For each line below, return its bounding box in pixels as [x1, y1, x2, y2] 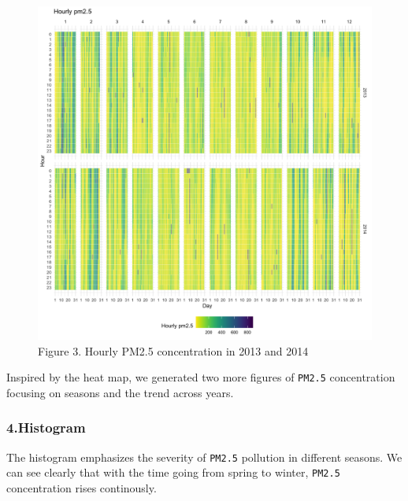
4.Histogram [6, 418, 86, 437]
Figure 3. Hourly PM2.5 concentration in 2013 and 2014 [38, 342, 309, 359]
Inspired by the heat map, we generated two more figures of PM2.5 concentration [6, 369, 395, 385]
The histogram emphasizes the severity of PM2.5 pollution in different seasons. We [6, 448, 402, 465]
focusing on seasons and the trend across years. [6, 384, 234, 400]
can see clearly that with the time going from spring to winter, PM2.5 [6, 464, 340, 481]
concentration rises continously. [6, 479, 157, 495]
